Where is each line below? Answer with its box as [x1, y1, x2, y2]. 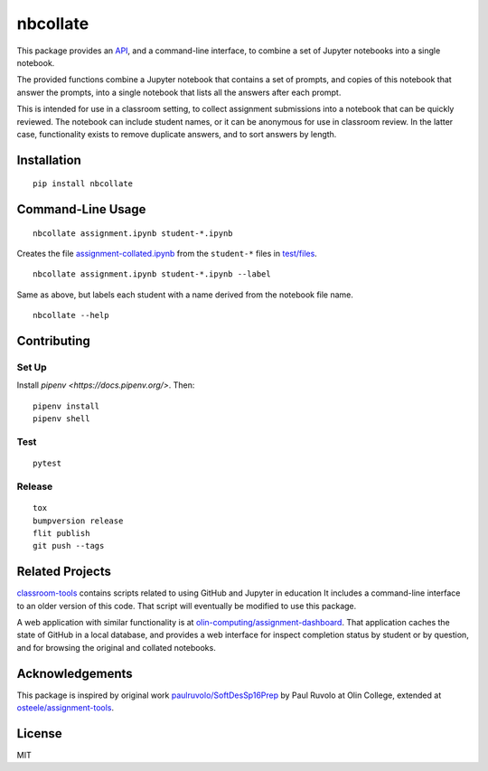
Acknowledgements [16, 665, 133, 682]
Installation [16, 152, 81, 167]
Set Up [16, 362, 47, 374]
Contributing [16, 334, 90, 349]
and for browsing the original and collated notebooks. [16, 642, 216, 653]
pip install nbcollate [33, 179, 134, 189]
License [16, 726, 62, 741]
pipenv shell [33, 414, 90, 424]
